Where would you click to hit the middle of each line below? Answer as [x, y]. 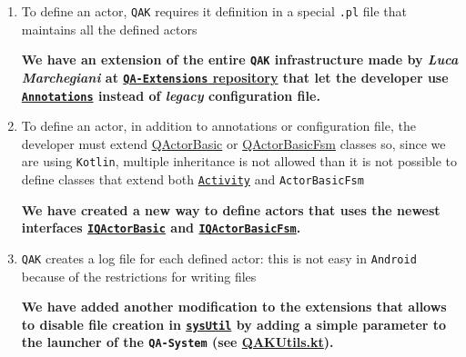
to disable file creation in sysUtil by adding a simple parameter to [234, 324]
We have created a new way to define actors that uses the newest [231, 209]
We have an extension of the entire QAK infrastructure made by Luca [240, 59]
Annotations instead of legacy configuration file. [171, 95]
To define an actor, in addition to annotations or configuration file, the [218, 126]
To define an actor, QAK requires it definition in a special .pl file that [214, 11]
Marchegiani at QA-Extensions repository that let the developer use [235, 77]
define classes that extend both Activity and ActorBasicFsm [192, 179]
